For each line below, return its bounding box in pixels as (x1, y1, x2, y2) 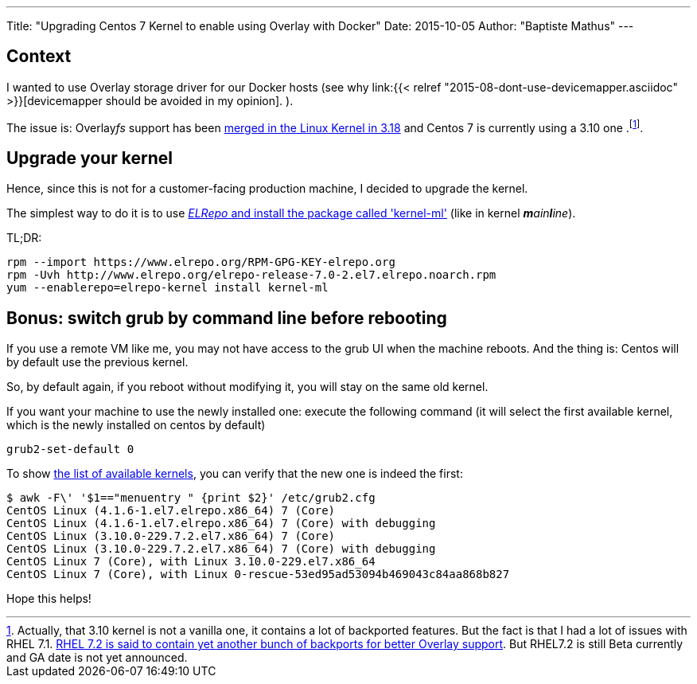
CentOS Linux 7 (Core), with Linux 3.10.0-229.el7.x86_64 (6, 555, 376, 569)
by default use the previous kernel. (6, 355, 189, 369)
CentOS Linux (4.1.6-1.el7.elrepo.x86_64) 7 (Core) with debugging (6, 517, 436, 530)
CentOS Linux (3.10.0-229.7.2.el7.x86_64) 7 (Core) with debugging (6, 542, 436, 556)
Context (6, 46, 72, 67)
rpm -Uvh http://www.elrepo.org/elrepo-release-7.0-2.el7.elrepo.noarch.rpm (6, 268, 496, 282)
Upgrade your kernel (6, 147, 173, 168)
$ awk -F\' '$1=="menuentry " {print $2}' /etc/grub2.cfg (6, 491, 376, 505)
